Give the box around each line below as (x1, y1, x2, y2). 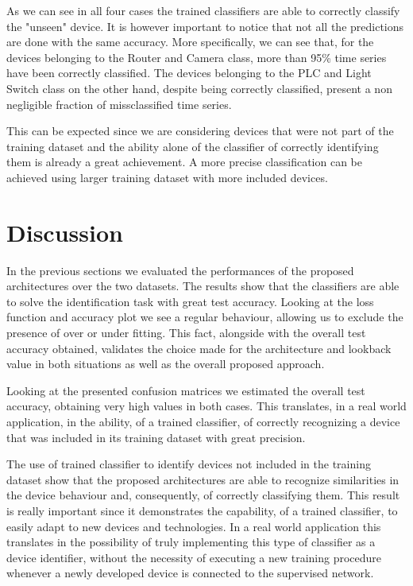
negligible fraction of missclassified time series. (6, 95, 232, 112)
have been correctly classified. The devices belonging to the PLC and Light (6, 64, 372, 81)
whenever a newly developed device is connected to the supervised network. (6, 565, 374, 581)
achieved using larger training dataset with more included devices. (6, 169, 328, 185)
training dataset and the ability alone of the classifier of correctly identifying (6, 138, 379, 154)
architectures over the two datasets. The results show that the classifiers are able (6, 277, 399, 294)
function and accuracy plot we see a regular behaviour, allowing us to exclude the (6, 309, 403, 325)
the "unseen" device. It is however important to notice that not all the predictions (6, 17, 404, 34)
